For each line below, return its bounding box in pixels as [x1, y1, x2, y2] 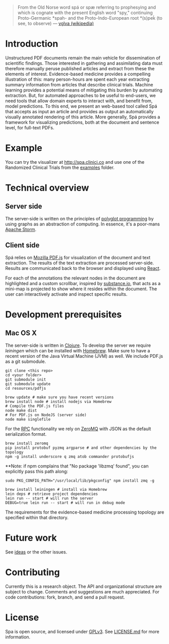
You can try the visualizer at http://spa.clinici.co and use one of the [5, 159, 145, 165]
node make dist [5, 408, 37, 413]
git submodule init [5, 377, 46, 382]
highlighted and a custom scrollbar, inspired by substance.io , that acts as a [5, 280, 161, 286]
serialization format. [5, 431, 47, 437]
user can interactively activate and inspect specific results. [5, 291, 128, 297]
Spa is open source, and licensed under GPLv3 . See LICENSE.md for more [5, 628, 160, 634]
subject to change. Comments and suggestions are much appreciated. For [5, 588, 160, 594]
